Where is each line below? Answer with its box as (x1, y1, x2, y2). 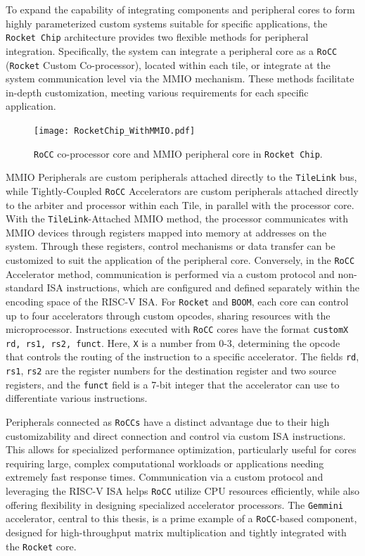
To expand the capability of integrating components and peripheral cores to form (6, 2, 355, 16)
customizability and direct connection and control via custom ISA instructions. (6, 428, 346, 443)
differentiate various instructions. (6, 391, 148, 405)
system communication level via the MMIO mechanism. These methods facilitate (6, 71, 354, 86)
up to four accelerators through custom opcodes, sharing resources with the (6, 308, 331, 322)
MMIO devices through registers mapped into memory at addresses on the (6, 225, 327, 239)
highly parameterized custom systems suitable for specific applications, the (6, 15, 328, 30)
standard (6, 280, 44, 295)
